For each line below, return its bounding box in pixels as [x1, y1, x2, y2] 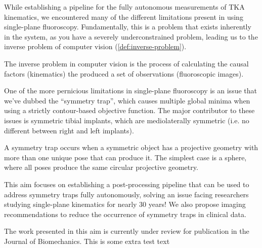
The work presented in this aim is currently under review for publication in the [4, 226, 249, 236]
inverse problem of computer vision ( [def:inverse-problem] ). [4, 41, 187, 52]
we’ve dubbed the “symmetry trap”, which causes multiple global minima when [4, 95, 250, 105]
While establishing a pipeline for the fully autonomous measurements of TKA [4, 2, 245, 12]
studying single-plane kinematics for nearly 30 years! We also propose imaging [4, 199, 246, 209]
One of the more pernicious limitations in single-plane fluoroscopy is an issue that [4, 85, 257, 96]
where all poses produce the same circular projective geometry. [4, 162, 198, 172]
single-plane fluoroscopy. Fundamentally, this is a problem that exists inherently [4, 21, 251, 32]
